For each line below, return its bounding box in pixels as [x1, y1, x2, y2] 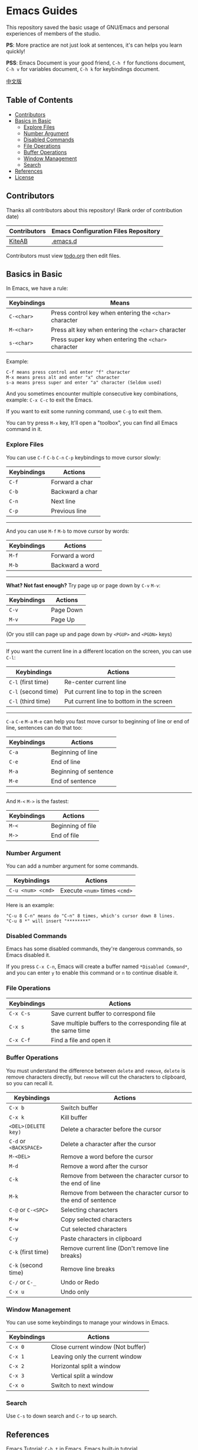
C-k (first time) [9, 1248, 49, 1256]
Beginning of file [51, 821, 97, 830]
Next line [51, 497, 75, 505]
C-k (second [9, 1261, 43, 1269]
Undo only [60, 1287, 90, 1296]
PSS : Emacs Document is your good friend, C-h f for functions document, [6, 59, 186, 66]
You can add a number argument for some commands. [6, 862, 139, 869]
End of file [51, 831, 80, 839]
